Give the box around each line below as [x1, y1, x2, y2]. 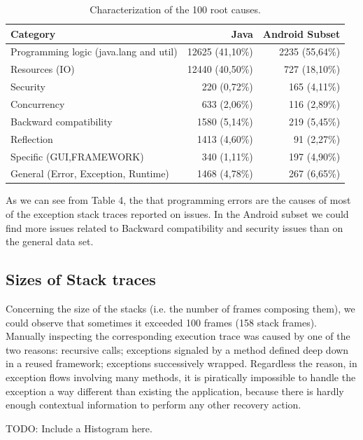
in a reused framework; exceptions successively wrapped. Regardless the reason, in [6, 356, 357, 371]
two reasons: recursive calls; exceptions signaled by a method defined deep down [6, 342, 349, 357]
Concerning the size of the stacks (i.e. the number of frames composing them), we [6, 301, 355, 316]
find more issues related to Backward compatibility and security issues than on [6, 220, 343, 235]
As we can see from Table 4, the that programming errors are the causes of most [6, 193, 351, 207]
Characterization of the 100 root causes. [90, 2, 261, 16]
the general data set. [6, 234, 94, 249]
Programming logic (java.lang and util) [10, 44, 178, 59]
